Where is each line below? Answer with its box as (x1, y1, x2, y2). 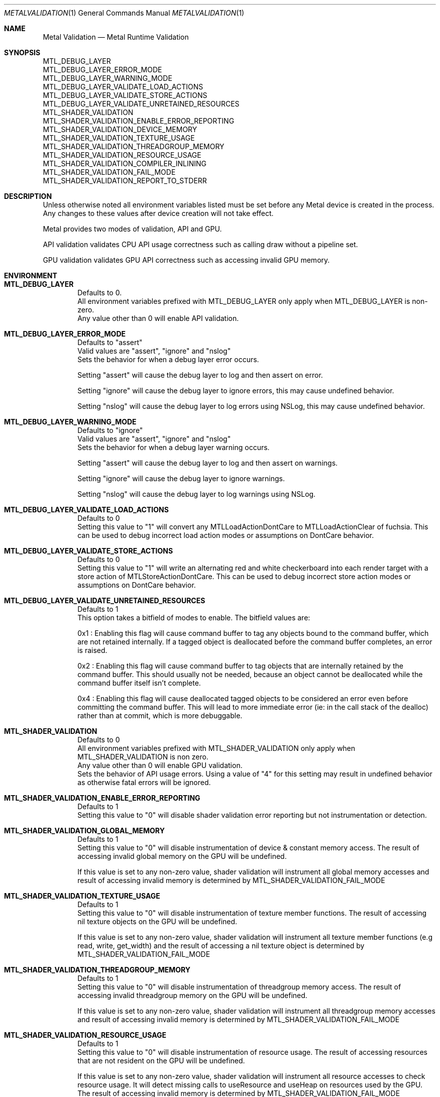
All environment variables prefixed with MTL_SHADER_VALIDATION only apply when (77, 744, 356, 752)
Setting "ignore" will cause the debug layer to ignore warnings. (77, 474, 285, 483)
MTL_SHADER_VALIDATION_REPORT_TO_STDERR (43, 176, 207, 185)
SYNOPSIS (4, 48, 41, 57)
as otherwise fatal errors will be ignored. (77, 778, 211, 787)
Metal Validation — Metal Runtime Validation (43, 33, 189, 41)
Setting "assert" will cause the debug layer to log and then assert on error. (77, 371, 323, 379)
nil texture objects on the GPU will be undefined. (77, 917, 238, 926)
